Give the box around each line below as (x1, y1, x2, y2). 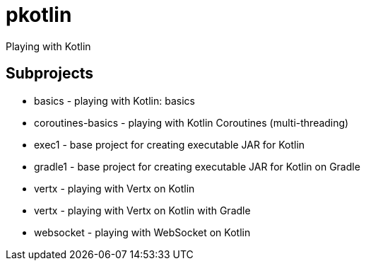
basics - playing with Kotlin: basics (34, 94, 195, 107)
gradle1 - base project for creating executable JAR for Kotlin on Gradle (34, 160, 360, 173)
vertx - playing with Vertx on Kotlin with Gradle (34, 204, 251, 216)
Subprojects (6, 64, 94, 83)
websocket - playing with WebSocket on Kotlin (34, 226, 251, 238)
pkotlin (6, 3, 72, 27)
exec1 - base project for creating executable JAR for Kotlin (34, 138, 305, 151)
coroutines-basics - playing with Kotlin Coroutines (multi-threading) (34, 116, 349, 129)
